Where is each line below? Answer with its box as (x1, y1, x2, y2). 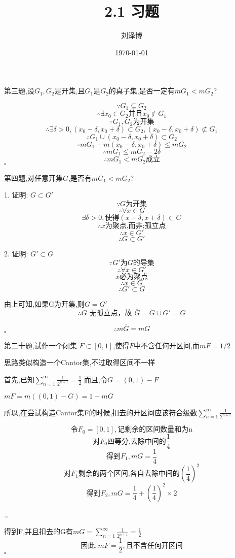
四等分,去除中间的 (107, 438, 166, 445)
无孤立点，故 (89, 310, 132, 317)
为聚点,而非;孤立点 (105, 222, 166, 229)
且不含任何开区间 (126, 542, 183, 549)
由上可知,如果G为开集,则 (4, 298, 85, 309)
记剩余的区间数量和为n (117, 426, 193, 434)
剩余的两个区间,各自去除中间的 (78, 470, 180, 478)
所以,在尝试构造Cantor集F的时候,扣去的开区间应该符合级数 (4, 407, 198, 417)
